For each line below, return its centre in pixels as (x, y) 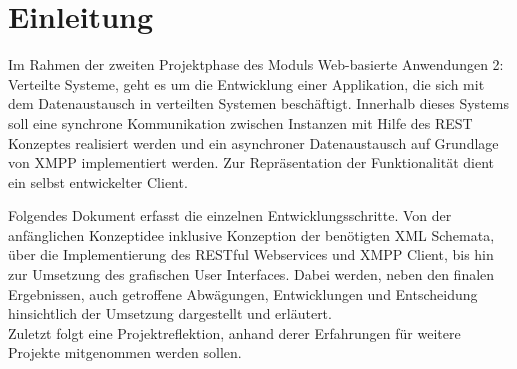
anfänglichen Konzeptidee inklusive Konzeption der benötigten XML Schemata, (251, 234)
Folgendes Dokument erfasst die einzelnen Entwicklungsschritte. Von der (230, 215)
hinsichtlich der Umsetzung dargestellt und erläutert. (170, 313)
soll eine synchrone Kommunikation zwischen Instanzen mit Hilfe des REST (240, 122)
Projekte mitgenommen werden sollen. (125, 352)
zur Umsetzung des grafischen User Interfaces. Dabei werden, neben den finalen (251, 274)
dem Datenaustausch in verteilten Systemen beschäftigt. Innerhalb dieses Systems (258, 103)
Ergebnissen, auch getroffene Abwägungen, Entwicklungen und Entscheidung (243, 293)
